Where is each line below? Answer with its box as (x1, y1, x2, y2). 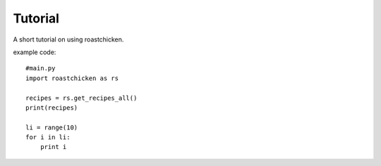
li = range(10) (25, 123, 78, 132)
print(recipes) (25, 103, 78, 112)
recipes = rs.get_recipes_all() (25, 94, 138, 102)
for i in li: (25, 134, 71, 141)
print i (40, 143, 67, 151)
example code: (13, 48, 56, 56)
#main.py (25, 64, 56, 72)
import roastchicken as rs (25, 74, 119, 82)
